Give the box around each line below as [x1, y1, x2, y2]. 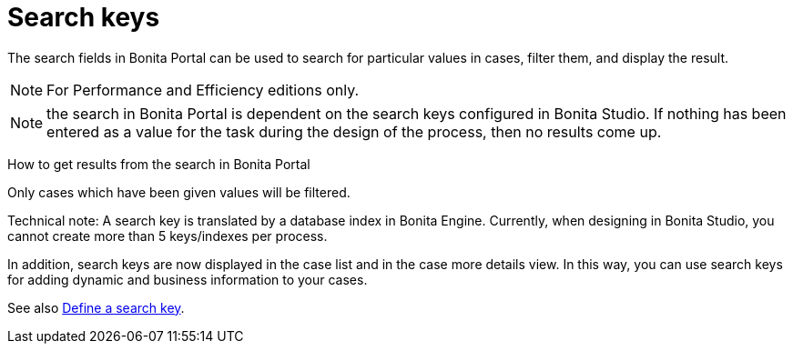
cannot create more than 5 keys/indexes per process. [7, 227, 328, 244]
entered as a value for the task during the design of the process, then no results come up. [46, 122, 662, 141]
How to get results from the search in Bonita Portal [7, 155, 310, 172]
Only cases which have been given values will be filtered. [7, 184, 351, 200]
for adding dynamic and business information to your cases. [7, 271, 368, 287]
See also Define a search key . [7, 299, 185, 316]
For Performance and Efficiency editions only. [46, 80, 360, 99]
